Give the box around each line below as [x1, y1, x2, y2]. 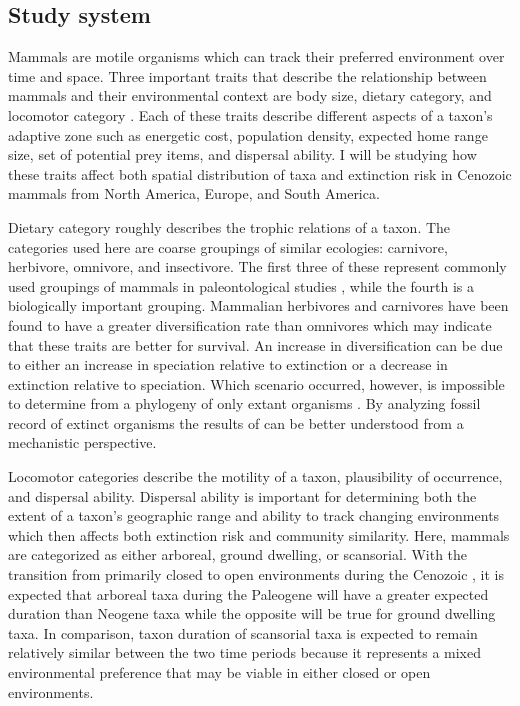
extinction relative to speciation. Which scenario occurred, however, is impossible [8, 373, 505, 394]
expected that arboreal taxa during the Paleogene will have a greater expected [8, 583, 489, 604]
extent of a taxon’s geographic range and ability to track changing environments [8, 505, 500, 526]
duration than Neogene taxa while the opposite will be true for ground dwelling [8, 603, 496, 624]
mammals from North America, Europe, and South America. [8, 183, 380, 204]
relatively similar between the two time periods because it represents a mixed [8, 642, 482, 663]
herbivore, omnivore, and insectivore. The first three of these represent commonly [8, 256, 507, 277]
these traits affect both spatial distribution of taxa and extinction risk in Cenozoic [8, 163, 512, 184]
